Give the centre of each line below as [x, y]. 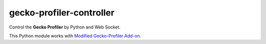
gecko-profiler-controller [62, 13]
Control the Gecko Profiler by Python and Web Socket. [65, 27]
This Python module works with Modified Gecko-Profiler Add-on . [75, 36]
